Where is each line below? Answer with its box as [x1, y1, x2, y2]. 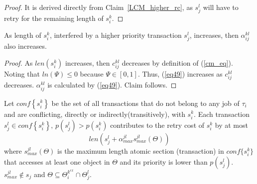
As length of [4, 30, 41, 40]
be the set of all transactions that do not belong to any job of [51, 97, 240, 108]
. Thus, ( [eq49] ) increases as [137, 69, 223, 79]
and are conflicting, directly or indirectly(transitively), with [4, 108, 185, 119]
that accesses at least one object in [4, 156, 110, 167]
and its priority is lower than [120, 156, 208, 167]
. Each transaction [194, 108, 250, 119]
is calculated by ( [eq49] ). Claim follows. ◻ [47, 80, 177, 90]
